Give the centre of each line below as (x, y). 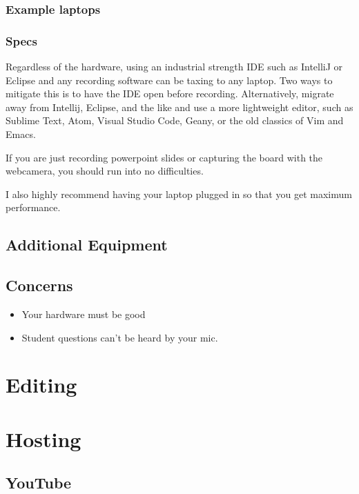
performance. (33, 207)
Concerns (39, 285)
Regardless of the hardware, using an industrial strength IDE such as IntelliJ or (174, 67)
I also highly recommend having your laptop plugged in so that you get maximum (179, 194)
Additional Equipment (87, 245)
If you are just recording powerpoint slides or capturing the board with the (164, 157)
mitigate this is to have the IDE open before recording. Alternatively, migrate (170, 93)
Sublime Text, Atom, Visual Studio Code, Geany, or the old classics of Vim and (175, 120)
